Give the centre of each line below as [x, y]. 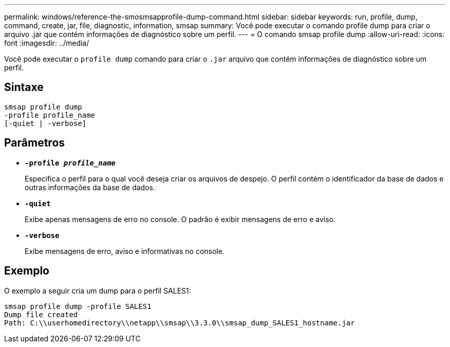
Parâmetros [35, 143]
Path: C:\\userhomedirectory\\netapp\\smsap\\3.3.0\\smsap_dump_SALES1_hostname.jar [180, 323]
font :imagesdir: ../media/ [47, 43]
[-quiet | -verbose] [45, 123]
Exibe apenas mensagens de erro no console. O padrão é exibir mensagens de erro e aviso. [180, 219]
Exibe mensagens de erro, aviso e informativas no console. [125, 251]
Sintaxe [24, 87]
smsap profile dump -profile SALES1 [78, 306]
